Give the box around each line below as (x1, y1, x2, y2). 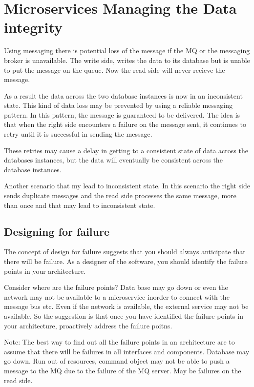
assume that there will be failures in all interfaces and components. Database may (4, 346, 250, 356)
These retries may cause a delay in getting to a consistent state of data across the (4, 145, 248, 155)
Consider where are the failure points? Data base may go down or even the (4, 282, 228, 292)
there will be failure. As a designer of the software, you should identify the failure (4, 256, 248, 266)
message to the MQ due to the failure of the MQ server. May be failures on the (4, 365, 241, 375)
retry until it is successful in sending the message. (4, 129, 152, 139)
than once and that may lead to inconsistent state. (4, 200, 155, 210)
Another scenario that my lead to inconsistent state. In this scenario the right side (4, 181, 250, 191)
